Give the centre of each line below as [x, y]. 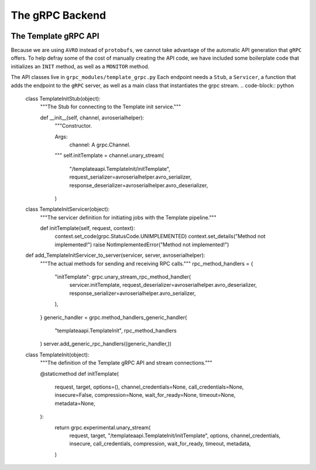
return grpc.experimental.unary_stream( [103, 427]
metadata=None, [75, 403]
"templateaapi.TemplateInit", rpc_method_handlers [116, 330]
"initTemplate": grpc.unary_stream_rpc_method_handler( [123, 277]
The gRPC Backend [59, 15]
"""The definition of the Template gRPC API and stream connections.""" [126, 363]
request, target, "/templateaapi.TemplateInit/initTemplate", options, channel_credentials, [175, 435]
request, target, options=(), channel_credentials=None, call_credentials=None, [149, 387]
